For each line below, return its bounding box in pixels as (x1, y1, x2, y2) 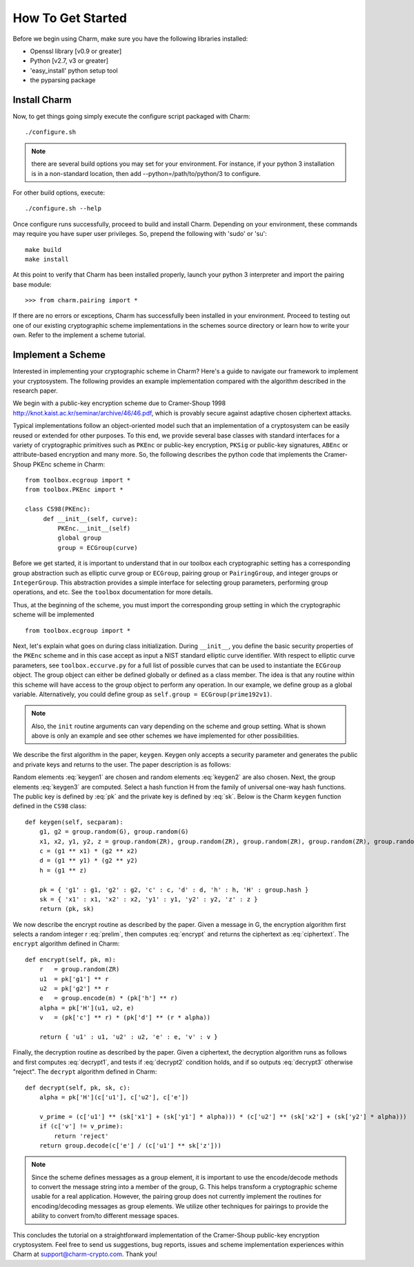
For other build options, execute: (12, 188, 106, 197)
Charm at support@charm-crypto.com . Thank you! (12, 1250, 158, 1259)
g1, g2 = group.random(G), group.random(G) (39, 828, 189, 836)
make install (25, 255, 69, 263)
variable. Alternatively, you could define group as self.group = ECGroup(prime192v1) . (12, 690, 273, 698)
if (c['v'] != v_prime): (39, 1122, 124, 1130)
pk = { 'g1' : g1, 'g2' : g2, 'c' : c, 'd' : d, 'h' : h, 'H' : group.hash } (39, 885, 309, 894)
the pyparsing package (30, 76, 96, 84)
